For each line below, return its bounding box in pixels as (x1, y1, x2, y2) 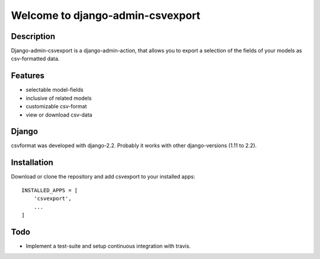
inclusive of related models (25, 95, 92, 102)
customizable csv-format (25, 103, 87, 110)
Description (11, 31, 56, 41)
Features (11, 71, 44, 81)
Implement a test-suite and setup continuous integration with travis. (25, 242, 191, 250)
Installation (11, 157, 53, 168)
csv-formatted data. (11, 55, 60, 62)
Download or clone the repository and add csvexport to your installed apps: (11, 173, 196, 180)
